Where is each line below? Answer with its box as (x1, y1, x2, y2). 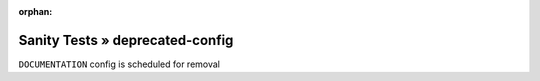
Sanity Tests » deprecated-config (18, 31, 234, 49)
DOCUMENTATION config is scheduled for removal (18, 58, 220, 70)
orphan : (18, 6, 53, 17)
